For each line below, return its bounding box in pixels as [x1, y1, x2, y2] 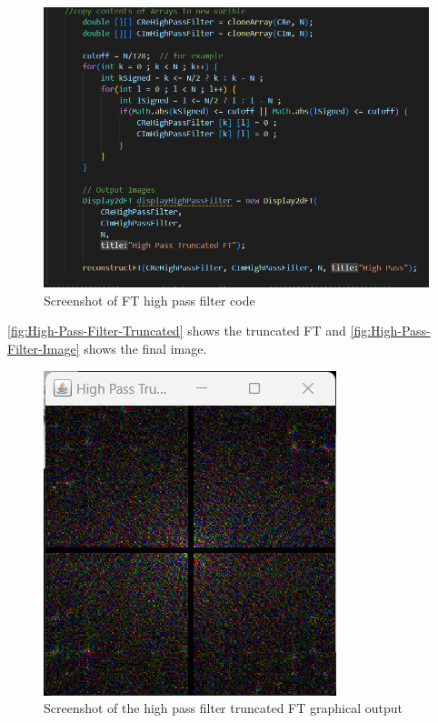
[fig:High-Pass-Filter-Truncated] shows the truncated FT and [7, 321, 346, 340]
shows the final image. [84, 338, 207, 357]
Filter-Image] [7, 338, 80, 357]
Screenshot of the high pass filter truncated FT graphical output [44, 698, 403, 718]
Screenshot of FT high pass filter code [44, 290, 255, 309]
